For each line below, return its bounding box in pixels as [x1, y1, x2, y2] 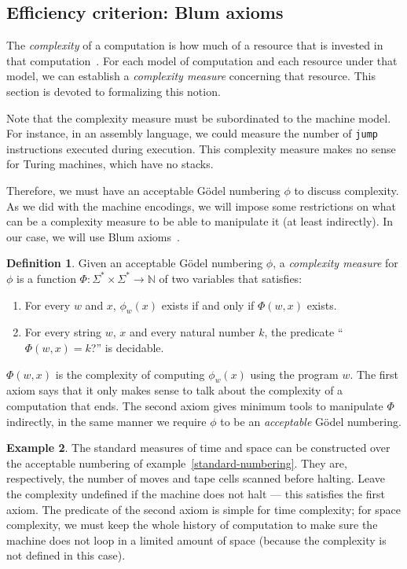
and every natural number [129, 324, 255, 340]
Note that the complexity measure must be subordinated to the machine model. [6, 109, 391, 126]
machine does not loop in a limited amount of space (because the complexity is [6, 531, 387, 548]
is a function [16, 270, 76, 286]
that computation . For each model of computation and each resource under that [6, 52, 398, 68]
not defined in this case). [6, 547, 126, 563]
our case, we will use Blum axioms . [6, 228, 180, 244]
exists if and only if [161, 296, 255, 313]
